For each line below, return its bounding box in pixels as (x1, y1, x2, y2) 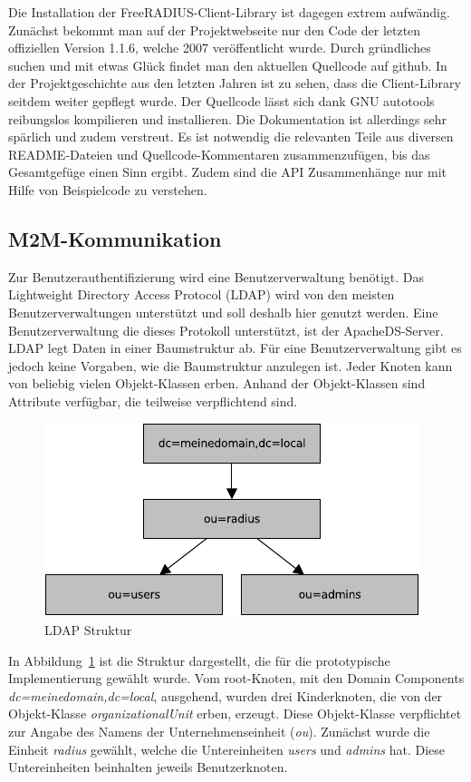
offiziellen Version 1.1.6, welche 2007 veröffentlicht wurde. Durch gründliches (8, 38, 431, 57)
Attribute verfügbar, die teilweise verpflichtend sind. (8, 391, 298, 410)
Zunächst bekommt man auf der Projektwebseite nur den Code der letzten (8, 20, 421, 39)
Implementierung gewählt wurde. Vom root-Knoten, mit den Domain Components (8, 669, 465, 688)
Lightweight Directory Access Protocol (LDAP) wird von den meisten (8, 285, 395, 304)
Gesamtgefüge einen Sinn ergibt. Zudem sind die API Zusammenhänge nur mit (8, 162, 447, 181)
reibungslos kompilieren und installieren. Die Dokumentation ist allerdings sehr (8, 109, 447, 128)
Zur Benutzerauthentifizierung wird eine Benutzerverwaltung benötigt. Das (8, 267, 425, 286)
